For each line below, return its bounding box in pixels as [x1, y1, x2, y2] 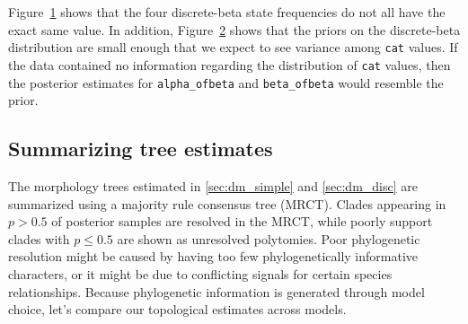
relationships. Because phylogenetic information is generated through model [8, 282, 425, 301]
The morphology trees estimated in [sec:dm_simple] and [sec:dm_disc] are [8, 176, 418, 195]
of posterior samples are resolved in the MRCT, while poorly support [51, 212, 433, 231]
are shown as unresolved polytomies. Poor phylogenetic [117, 229, 420, 248]
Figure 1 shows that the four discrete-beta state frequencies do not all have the [8, 3, 446, 21]
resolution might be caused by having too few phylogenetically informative [8, 247, 419, 266]
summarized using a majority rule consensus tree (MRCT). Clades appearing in [8, 194, 446, 213]
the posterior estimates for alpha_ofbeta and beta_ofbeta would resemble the [8, 73, 444, 92]
